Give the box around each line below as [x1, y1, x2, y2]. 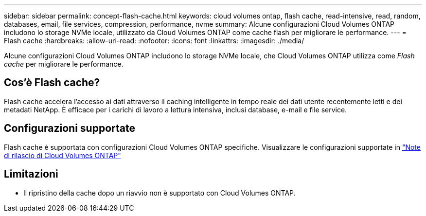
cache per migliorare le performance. [4, 60, 124, 68]
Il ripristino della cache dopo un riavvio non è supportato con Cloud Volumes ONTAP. [23, 188, 296, 197]
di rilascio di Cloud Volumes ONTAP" [4, 151, 121, 160]
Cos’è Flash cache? [4, 76, 100, 89]
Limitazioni [4, 168, 58, 180]
